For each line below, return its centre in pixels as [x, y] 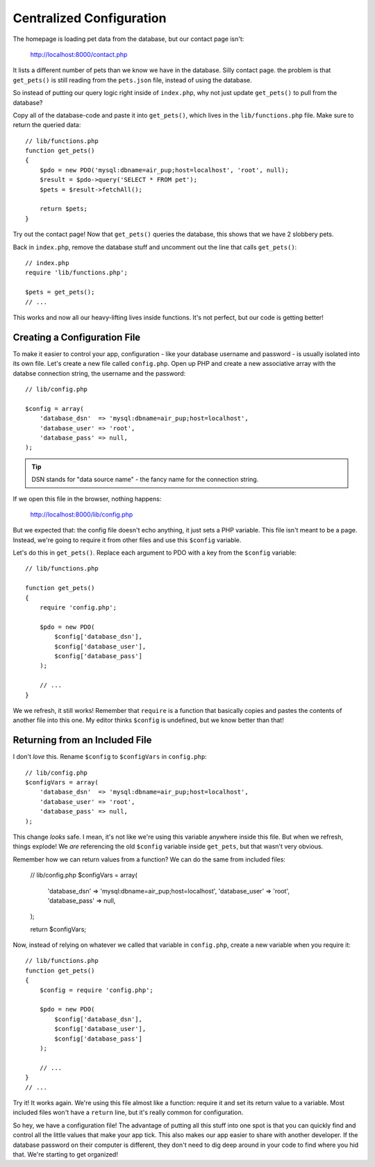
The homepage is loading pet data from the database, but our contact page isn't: [128, 39]
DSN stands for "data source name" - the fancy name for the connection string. [145, 480]
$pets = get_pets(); [60, 292]
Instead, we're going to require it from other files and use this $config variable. [127, 540]
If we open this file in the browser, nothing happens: [87, 498]
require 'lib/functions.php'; [77, 273]
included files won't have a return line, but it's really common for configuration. [128, 1113]
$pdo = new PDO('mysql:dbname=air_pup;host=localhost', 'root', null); [164, 170]
